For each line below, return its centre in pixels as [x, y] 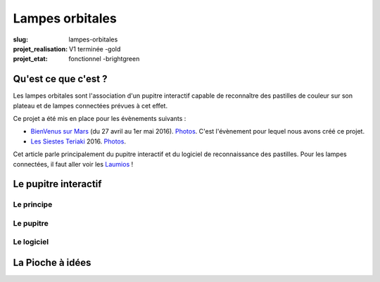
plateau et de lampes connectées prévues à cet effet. [90, 105]
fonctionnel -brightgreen [104, 59]
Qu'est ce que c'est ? [60, 79]
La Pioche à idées [52, 263]
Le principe [33, 205]
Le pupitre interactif [57, 184]
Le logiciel [31, 242]
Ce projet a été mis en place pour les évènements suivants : [100, 119]
